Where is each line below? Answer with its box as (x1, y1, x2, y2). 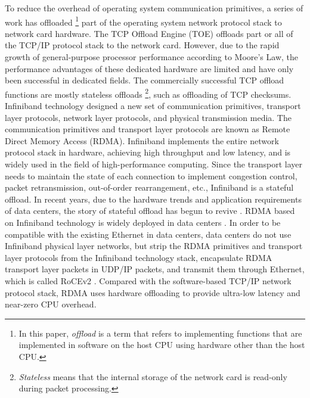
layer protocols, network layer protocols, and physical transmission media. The (5, 111, 292, 123)
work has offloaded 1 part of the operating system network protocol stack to (5, 14, 282, 28)
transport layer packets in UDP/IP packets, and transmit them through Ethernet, (5, 263, 305, 275)
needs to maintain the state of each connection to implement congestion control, (5, 169, 297, 182)
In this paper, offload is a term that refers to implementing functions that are (18, 327, 302, 339)
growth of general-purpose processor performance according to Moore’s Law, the (5, 51, 299, 63)
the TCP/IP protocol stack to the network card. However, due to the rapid (5, 39, 280, 51)
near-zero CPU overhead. (5, 298, 97, 310)
